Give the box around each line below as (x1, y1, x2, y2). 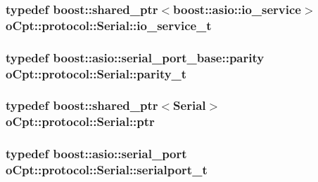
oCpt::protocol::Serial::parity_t (6, 64, 187, 82)
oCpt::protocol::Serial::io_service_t (6, 16, 212, 34)
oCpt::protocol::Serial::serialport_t (6, 161, 208, 178)
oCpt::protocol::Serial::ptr (6, 113, 155, 130)
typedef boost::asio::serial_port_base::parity (6, 48, 265, 66)
